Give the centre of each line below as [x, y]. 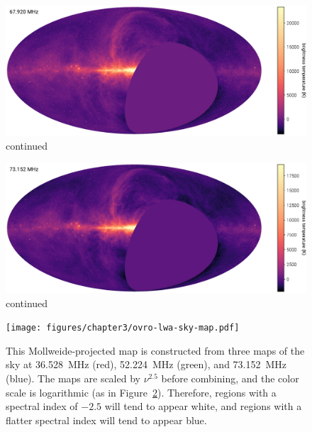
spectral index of [42, 406]
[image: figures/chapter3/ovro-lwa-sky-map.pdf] [123, 328]
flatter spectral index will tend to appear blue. [106, 420]
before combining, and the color [230, 378]
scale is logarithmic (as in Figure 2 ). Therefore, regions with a [141, 392]
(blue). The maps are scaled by [73, 378]
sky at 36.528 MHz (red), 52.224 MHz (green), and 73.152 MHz [146, 364]
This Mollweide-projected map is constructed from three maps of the [155, 350]
